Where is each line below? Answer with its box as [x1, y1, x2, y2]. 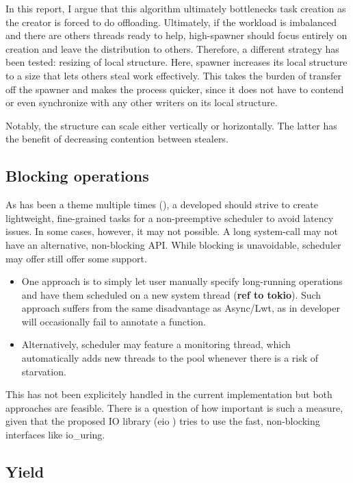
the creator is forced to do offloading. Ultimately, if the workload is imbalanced [5, 14, 337, 29]
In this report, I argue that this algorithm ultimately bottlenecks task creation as [5, 1, 346, 15]
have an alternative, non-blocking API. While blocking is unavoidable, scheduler [5, 237, 341, 251]
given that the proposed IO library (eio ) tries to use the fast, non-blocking [5, 414, 320, 428]
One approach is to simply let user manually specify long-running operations [21, 274, 343, 288]
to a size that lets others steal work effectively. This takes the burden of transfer [5, 68, 342, 82]
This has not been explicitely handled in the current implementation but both [5, 387, 332, 401]
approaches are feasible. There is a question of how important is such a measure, [5, 400, 343, 414]
